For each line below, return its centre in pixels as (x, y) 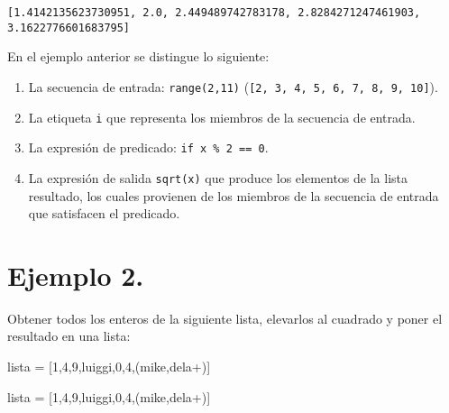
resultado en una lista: (69, 336)
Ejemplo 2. (76, 275)
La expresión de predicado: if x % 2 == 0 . (148, 147)
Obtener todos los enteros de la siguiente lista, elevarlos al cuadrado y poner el (225, 318)
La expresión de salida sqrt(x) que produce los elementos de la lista (218, 177)
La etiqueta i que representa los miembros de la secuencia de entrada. (222, 117)
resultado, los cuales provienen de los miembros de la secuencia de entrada (234, 195)
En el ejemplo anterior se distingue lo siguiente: (138, 56)
